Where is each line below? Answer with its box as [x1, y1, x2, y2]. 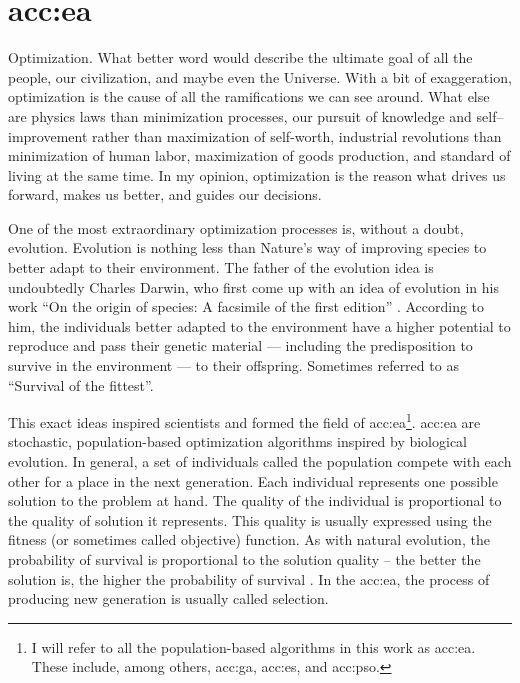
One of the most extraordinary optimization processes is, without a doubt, [8, 217, 464, 238]
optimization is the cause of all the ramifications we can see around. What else [8, 86, 490, 107]
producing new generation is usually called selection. [8, 588, 329, 609]
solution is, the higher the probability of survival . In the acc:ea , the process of [8, 568, 490, 589]
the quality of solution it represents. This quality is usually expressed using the [8, 509, 492, 530]
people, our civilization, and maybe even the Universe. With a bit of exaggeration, [8, 66, 512, 87]
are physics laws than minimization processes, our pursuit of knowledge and [8, 105, 472, 126]
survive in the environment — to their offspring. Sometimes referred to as [8, 355, 459, 376]
